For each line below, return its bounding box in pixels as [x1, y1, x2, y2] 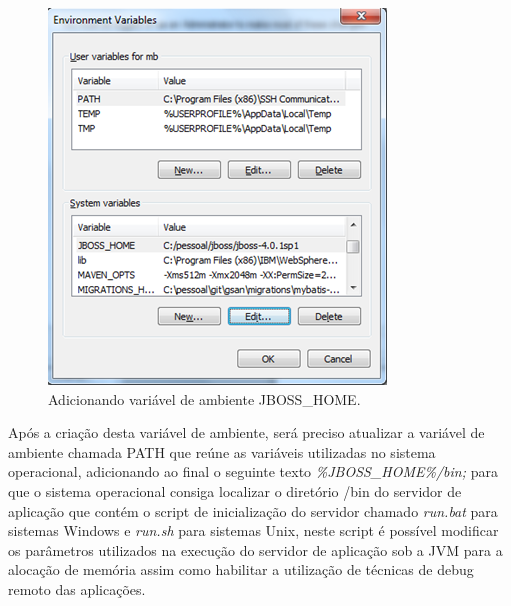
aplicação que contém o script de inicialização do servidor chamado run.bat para [8, 500, 498, 521]
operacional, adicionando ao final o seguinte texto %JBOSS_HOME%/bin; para [8, 461, 498, 482]
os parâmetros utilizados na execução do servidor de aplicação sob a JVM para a [8, 539, 503, 560]
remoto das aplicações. [8, 578, 146, 599]
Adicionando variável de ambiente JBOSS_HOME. [48, 388, 361, 409]
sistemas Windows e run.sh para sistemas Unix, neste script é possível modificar [8, 520, 499, 541]
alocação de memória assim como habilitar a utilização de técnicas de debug [8, 559, 474, 580]
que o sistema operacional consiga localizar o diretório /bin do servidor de [8, 480, 462, 501]
